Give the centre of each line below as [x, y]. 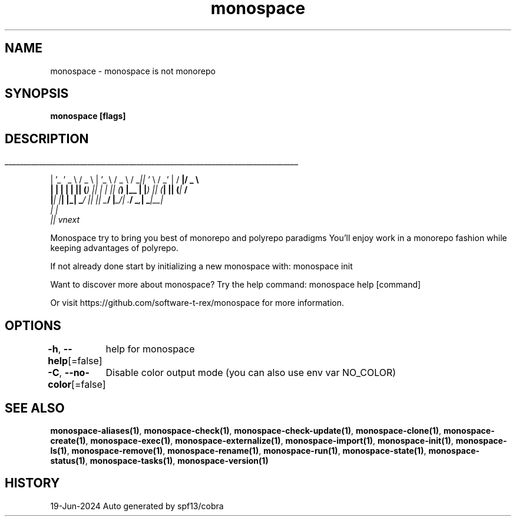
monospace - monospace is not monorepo [133, 71]
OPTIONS [33, 325]
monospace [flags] [88, 116]
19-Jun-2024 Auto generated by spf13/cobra [137, 506]
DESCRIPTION [47, 139]
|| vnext [65, 220]
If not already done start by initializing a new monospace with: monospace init [201, 266]
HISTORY [32, 483]
